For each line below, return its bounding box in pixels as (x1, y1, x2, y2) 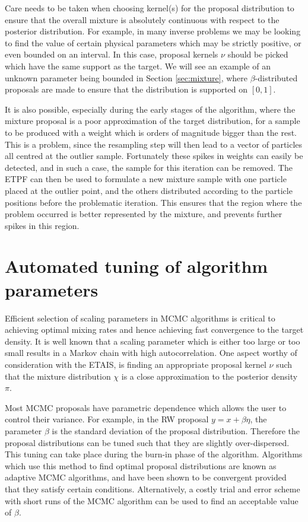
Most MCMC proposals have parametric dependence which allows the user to (5, 401, 287, 413)
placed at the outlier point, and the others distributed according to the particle (5, 184, 293, 196)
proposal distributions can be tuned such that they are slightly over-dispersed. (5, 436, 290, 448)
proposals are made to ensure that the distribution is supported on (5, 83, 248, 96)
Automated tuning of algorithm (5, 254, 268, 278)
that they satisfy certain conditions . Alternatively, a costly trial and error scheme (5, 482, 300, 495)
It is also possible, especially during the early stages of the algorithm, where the (5, 103, 296, 115)
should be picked (227, 48, 288, 61)
